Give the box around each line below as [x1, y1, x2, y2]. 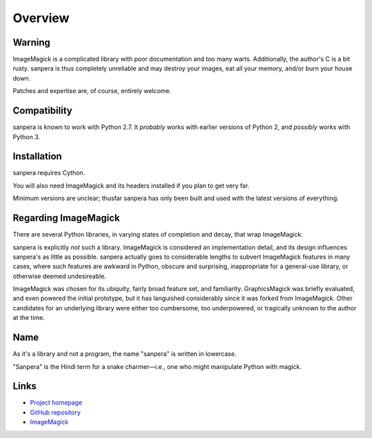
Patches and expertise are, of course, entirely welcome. [12, 87, 172, 95]
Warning [12, 37, 51, 48]
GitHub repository [30, 408, 81, 417]
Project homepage [30, 399, 83, 407]
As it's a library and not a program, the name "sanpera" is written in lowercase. [12, 350, 237, 358]
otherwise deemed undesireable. [12, 272, 107, 280]
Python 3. [12, 132, 41, 141]
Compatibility [12, 105, 72, 117]
